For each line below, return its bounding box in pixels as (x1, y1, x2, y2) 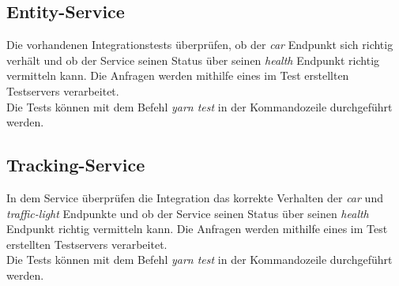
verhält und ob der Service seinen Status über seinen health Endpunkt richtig (6, 51, 380, 68)
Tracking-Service (6, 152, 145, 177)
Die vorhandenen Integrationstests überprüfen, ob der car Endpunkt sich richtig (6, 36, 393, 53)
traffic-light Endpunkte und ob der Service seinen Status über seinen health (6, 205, 369, 221)
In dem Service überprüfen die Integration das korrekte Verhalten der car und (6, 189, 383, 205)
